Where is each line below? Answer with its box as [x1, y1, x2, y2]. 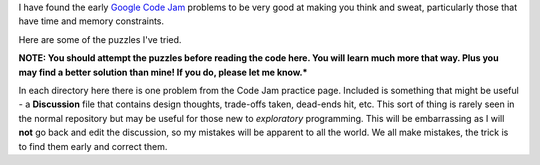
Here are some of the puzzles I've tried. [18, 33, 182, 45]
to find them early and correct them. [18, 140, 168, 152]
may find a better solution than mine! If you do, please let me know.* [18, 66, 308, 78]
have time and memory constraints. [18, 15, 165, 27]
